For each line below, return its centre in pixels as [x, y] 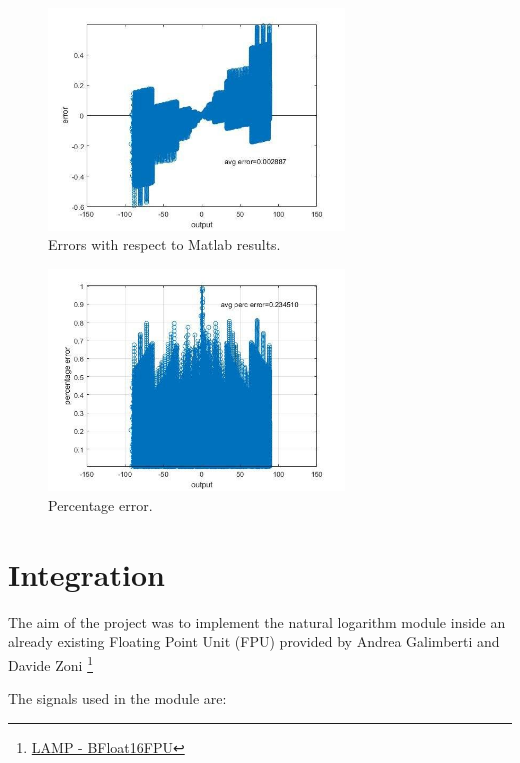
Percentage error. [100, 504]
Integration [86, 573]
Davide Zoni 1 [50, 663]
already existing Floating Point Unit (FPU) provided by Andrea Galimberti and [254, 641]
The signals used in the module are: [117, 698]
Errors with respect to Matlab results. [164, 244]
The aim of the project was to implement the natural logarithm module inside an [257, 621]
